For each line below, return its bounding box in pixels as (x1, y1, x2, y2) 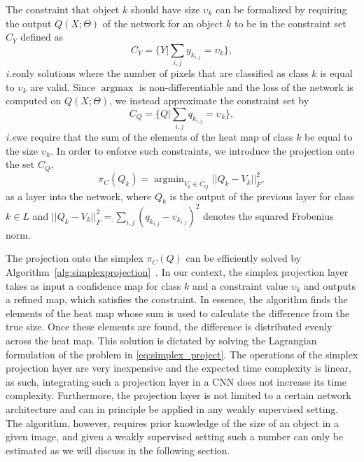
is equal (320, 66, 353, 80)
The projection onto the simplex (6, 251, 143, 265)
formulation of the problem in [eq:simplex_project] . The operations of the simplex (6, 346, 358, 361)
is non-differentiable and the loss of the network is (139, 79, 353, 94)
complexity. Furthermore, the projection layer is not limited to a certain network (6, 388, 351, 402)
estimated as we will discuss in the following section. (6, 442, 230, 457)
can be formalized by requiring (216, 2, 347, 16)
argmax (101, 83, 134, 93)
